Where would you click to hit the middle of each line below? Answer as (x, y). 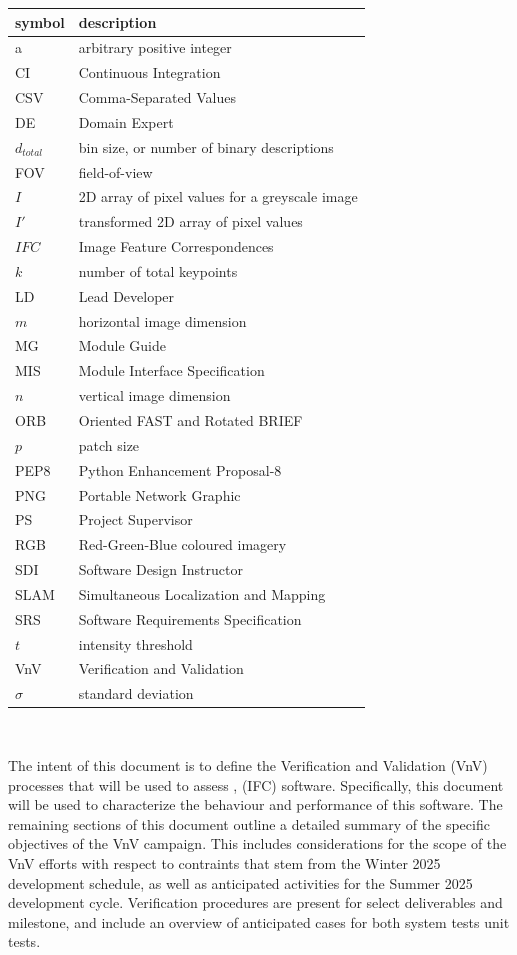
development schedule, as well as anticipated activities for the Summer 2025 (240, 882)
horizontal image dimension (162, 320)
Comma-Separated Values (157, 97)
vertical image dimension (154, 395)
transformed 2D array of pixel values (190, 221)
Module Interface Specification (171, 370)
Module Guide (122, 345)
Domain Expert (126, 121)
